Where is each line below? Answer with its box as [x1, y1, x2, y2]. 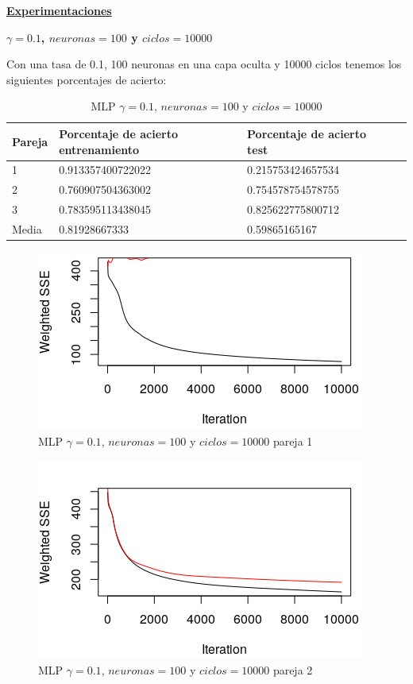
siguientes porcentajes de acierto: [6, 71, 167, 87]
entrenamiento [59, 141, 140, 157]
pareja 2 [272, 661, 313, 678]
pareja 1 [272, 432, 313, 449]
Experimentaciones [6, 2, 112, 18]
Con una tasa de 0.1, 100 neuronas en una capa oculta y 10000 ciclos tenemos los [6, 56, 402, 72]
